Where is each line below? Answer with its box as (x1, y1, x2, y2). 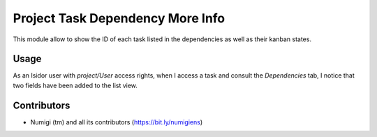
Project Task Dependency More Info (13, 10, 226, 26)
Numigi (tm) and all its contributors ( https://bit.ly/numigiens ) (30, 117, 203, 126)
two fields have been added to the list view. (13, 81, 138, 89)
